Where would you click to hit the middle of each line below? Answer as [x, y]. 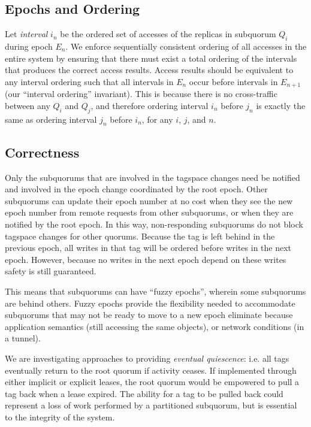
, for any [157, 119]
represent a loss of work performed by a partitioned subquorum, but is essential [151, 405]
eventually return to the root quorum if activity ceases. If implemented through [151, 370]
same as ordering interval [51, 119]
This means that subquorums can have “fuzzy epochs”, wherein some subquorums [155, 291]
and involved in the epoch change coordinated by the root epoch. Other [136, 189]
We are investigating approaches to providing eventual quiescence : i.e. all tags [147, 358]
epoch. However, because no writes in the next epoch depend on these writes [146, 259]
